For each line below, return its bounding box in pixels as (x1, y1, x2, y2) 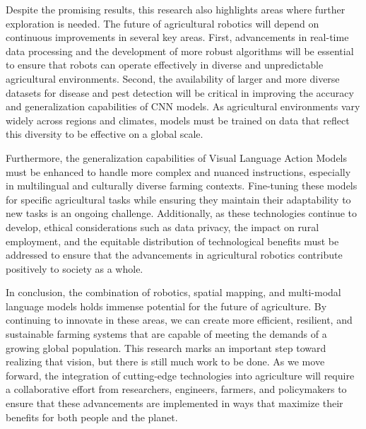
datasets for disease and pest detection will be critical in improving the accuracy (6, 85, 354, 100)
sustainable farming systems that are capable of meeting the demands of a (6, 327, 327, 341)
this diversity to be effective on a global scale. (6, 127, 203, 141)
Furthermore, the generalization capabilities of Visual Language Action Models (6, 150, 348, 165)
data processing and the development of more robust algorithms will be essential (6, 43, 354, 58)
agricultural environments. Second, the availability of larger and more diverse (6, 71, 340, 86)
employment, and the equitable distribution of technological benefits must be (6, 233, 339, 248)
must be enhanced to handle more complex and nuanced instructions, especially (6, 164, 351, 179)
